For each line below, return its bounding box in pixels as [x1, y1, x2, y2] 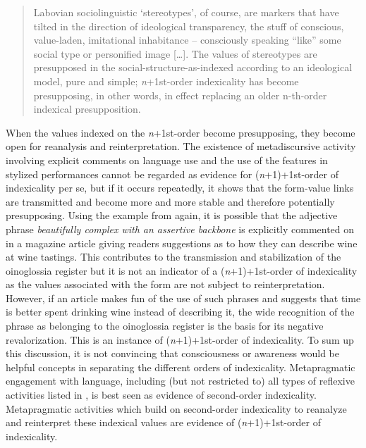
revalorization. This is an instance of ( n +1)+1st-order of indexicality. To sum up [6, 332, 354, 347]
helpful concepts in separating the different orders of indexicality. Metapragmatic [6, 359, 355, 374]
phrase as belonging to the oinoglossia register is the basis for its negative [6, 318, 324, 333]
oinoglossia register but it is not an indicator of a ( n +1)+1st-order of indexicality [6, 263, 358, 278]
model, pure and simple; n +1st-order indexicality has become [33, 73, 299, 88]
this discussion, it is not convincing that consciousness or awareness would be [6, 346, 340, 361]
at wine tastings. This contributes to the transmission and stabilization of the [6, 249, 341, 264]
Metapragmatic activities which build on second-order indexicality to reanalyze [6, 401, 347, 416]
